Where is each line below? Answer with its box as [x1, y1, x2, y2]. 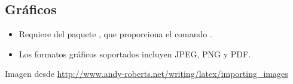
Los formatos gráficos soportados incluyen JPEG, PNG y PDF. [19, 47, 251, 60]
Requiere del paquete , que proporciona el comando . [19, 28, 212, 40]
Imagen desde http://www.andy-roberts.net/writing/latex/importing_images [5, 67, 288, 80]
